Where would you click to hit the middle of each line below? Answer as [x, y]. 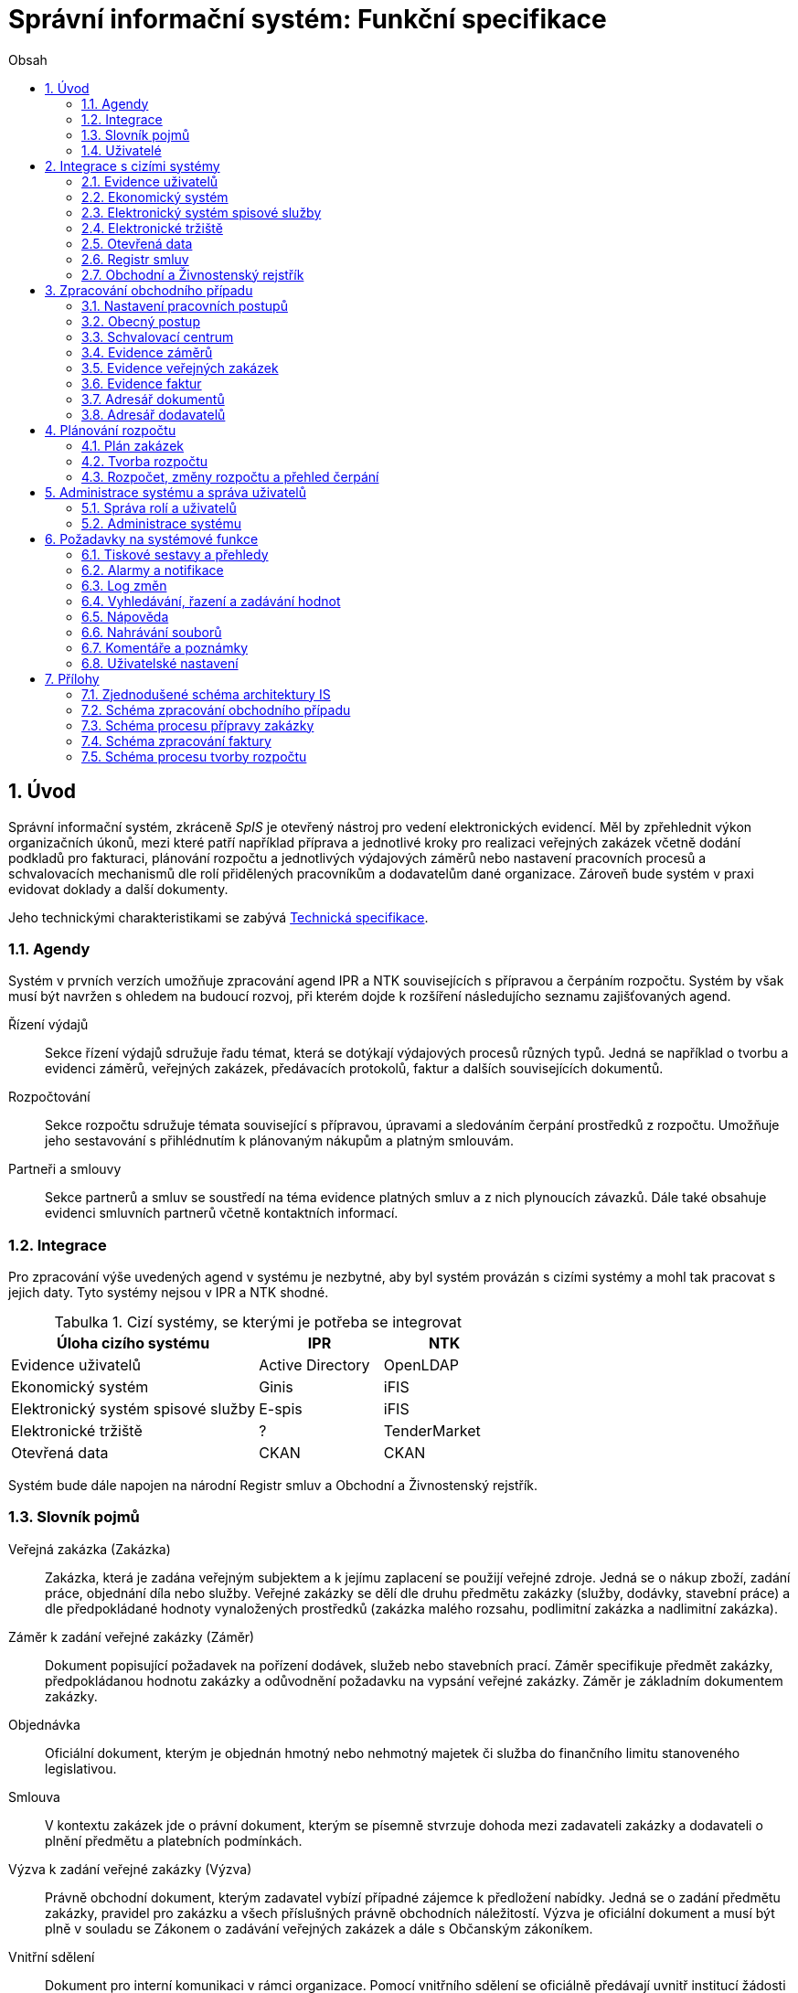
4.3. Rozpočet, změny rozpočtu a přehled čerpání [230, 476]
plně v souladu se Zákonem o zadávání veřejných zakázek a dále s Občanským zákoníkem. [319, 1928]
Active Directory [314, 1365]
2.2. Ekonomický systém [155, 197]
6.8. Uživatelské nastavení [160, 663]
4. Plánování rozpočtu [111, 430]
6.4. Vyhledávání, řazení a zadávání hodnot [211, 601]
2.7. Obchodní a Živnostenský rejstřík [193, 274]
